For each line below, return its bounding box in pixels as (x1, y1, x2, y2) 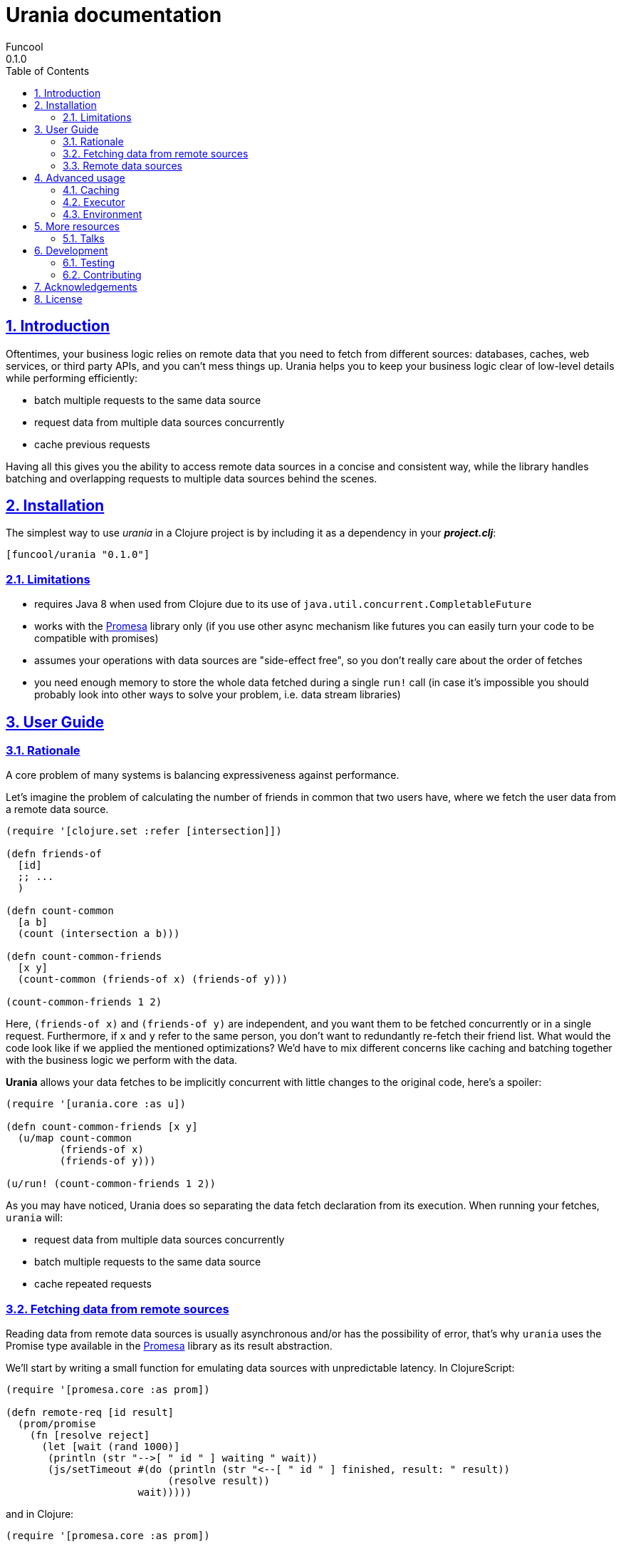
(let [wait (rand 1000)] (41, 1441, 180, 1453)
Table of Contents (6, 64, 90, 77)
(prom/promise (17, 1418, 96, 1430)
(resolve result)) (167, 1475, 270, 1487)
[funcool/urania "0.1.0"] (6, 549, 150, 561)
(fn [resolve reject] (29, 1429, 150, 1442)
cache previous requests (34, 438, 150, 450)
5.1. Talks (63, 232, 105, 244)
